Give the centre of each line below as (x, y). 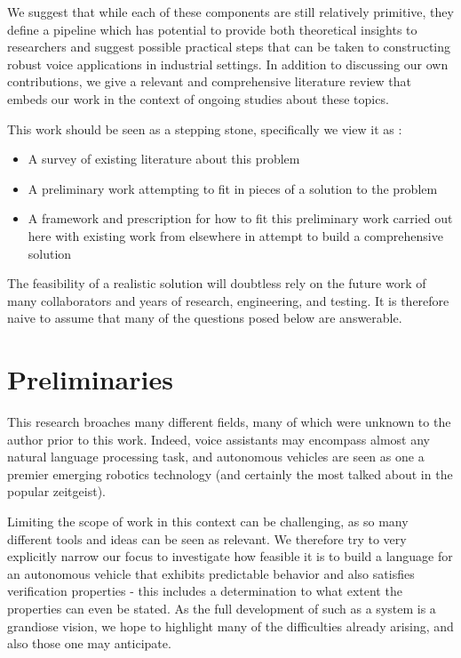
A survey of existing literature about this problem (164, 159)
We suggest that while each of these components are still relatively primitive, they (230, 12)
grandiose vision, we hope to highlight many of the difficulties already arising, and (230, 626)
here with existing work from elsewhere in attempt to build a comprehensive (235, 235)
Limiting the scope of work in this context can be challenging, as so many (208, 521)
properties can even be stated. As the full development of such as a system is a (222, 608)
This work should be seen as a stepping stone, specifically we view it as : (205, 128)
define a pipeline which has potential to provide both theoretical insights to (212, 29)
